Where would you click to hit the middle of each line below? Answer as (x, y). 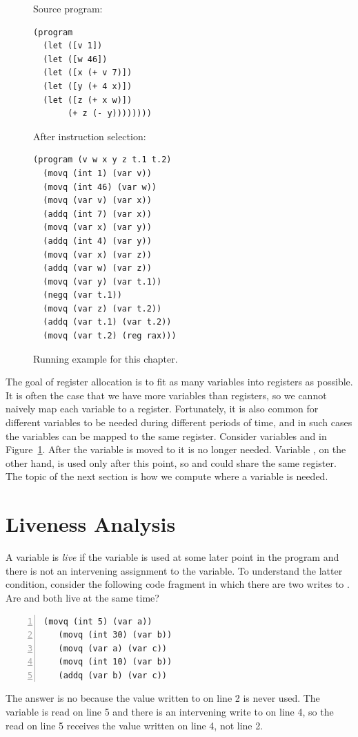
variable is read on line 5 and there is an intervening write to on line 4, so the (170, 712)
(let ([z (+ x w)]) (88, 100)
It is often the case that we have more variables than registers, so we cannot (166, 395)
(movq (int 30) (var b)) (115, 635)
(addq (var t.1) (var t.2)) (107, 322)
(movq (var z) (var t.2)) (102, 308)
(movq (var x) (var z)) (97, 255)
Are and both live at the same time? (82, 597)
